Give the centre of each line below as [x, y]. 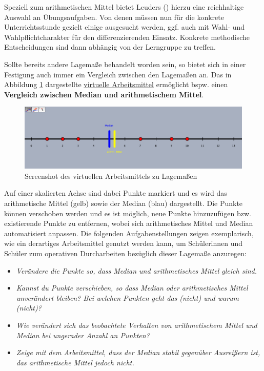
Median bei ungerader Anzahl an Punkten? [83, 335]
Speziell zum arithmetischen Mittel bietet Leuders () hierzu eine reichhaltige [124, 7]
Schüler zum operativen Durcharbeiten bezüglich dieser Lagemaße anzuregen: [125, 253]
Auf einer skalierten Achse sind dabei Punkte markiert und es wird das [116, 193]
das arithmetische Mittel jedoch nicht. [75, 362]
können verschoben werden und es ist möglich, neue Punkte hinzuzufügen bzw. [128, 213]
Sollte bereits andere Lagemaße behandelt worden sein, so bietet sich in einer [125, 64]
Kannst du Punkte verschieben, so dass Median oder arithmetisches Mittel [132, 288]
